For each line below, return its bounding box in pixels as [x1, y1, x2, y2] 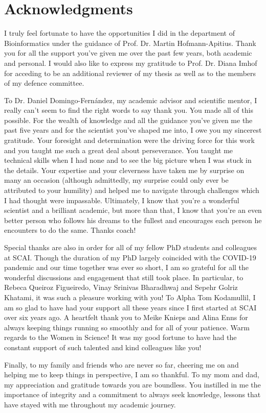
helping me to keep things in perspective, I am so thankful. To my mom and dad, [4, 369, 259, 380]
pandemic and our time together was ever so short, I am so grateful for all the [4, 262, 249, 273]
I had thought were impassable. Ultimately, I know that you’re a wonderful [4, 195, 239, 205]
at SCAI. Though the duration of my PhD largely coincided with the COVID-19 [4, 252, 256, 262]
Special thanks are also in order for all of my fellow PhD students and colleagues [4, 242, 257, 252]
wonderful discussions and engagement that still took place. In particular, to [4, 272, 243, 282]
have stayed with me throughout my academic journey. [4, 399, 176, 409]
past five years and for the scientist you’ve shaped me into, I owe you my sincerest [4, 125, 262, 135]
